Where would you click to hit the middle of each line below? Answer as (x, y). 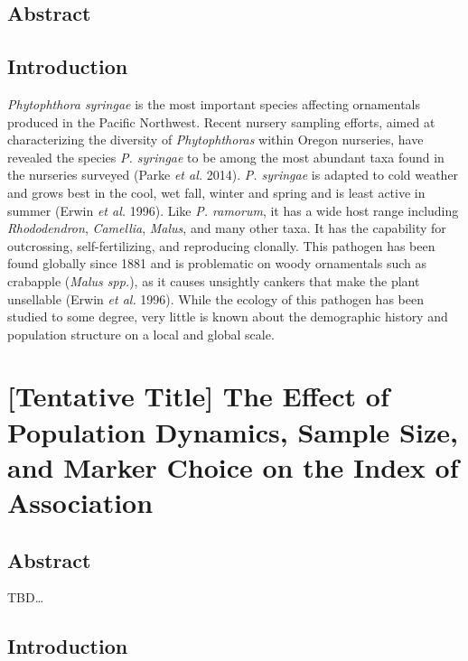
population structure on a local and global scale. (141, 334)
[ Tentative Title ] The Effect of (198, 396)
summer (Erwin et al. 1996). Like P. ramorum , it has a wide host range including (233, 210)
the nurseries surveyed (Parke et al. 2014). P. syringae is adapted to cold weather (233, 175)
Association (80, 503)
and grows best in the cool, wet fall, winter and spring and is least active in (216, 192)
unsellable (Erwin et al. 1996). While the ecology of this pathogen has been (215, 298)
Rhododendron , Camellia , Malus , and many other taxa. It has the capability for (227, 228)
